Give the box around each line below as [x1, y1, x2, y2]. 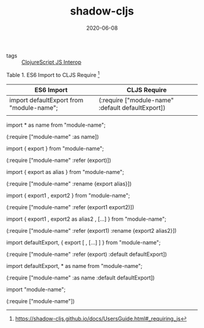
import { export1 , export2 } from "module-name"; [6, 192, 131, 199]
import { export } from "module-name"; [6, 144, 104, 152]
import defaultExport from [9, 96, 84, 104]
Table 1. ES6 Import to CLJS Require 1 [6, 70, 100, 78]
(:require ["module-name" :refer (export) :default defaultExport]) [6, 250, 167, 258]
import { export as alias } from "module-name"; [6, 168, 124, 175]
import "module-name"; [6, 286, 66, 293]
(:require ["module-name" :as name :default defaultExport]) [6, 274, 155, 281]
